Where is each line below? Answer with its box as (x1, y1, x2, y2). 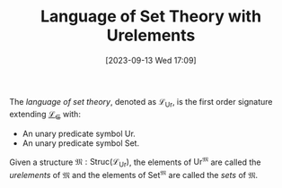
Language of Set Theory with (40, 6, 262, 27)
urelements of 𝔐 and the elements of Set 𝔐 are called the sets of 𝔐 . (9, 167, 259, 180)
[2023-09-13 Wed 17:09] (105, 55, 197, 65)
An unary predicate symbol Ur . (22, 128, 137, 139)
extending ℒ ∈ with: (9, 108, 81, 122)
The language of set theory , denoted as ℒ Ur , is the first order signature (9, 96, 273, 109)
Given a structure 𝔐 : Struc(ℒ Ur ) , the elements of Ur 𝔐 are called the (9, 155, 261, 169)
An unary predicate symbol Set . (22, 137, 140, 149)
